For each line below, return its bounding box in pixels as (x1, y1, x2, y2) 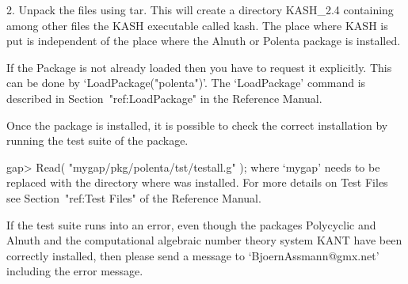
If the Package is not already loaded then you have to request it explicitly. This (6, 59, 392, 75)
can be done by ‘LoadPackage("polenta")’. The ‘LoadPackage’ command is (6, 74, 366, 91)
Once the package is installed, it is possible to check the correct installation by (6, 116, 388, 133)
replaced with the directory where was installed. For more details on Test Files (6, 174, 388, 191)
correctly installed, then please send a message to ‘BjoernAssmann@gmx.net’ (6, 247, 379, 263)
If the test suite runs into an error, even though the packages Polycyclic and (6, 216, 376, 233)
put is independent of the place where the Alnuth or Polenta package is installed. (6, 32, 401, 49)
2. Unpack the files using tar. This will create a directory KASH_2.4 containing (6, 2, 394, 17)
